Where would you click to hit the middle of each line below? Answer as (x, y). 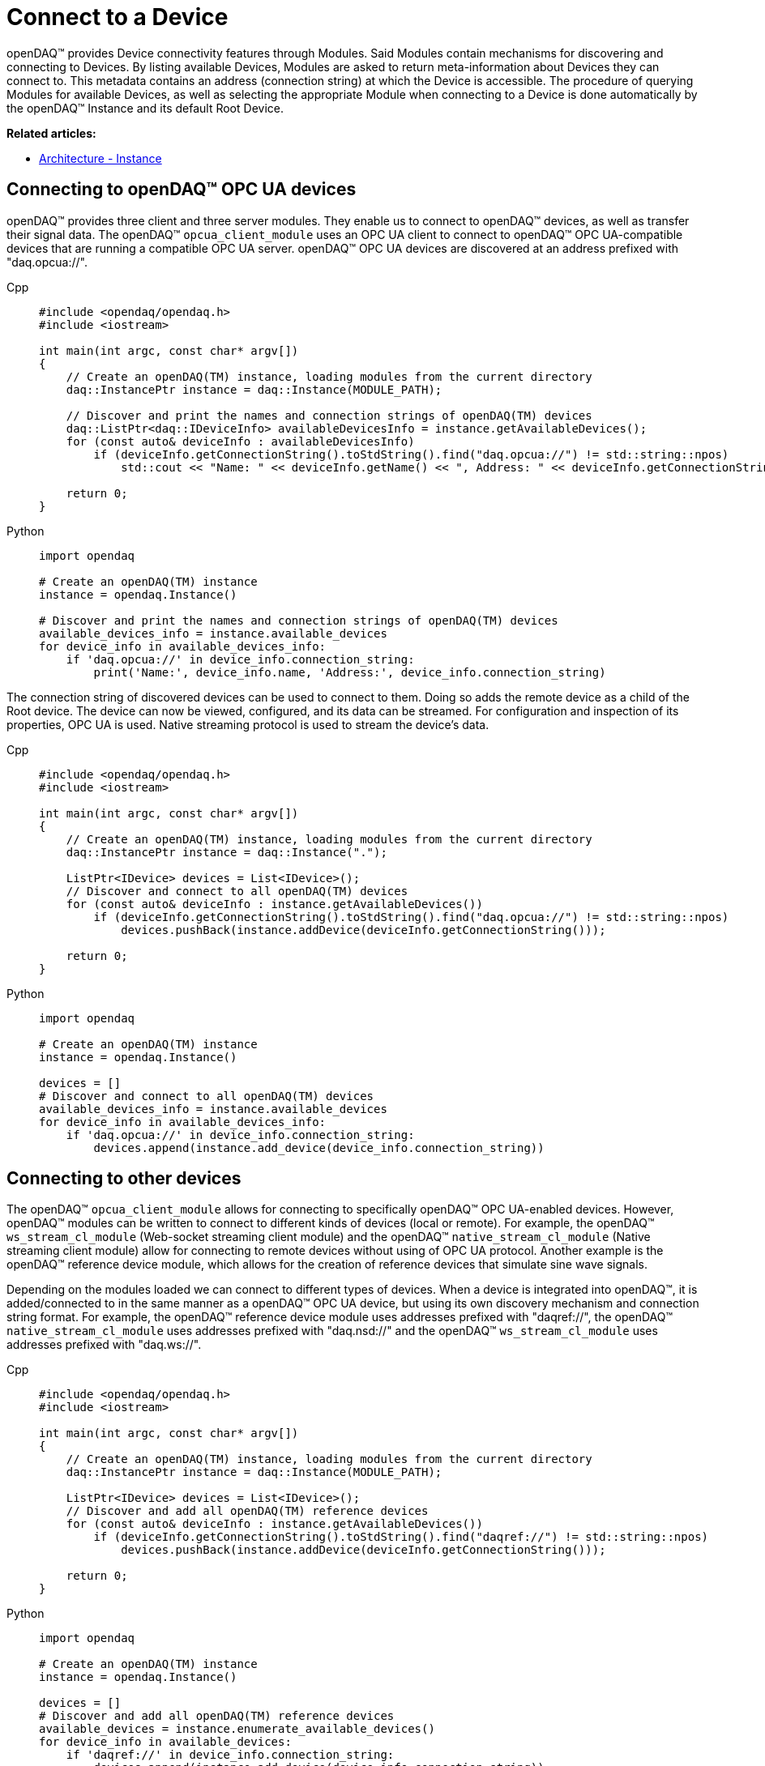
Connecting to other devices (124, 1179)
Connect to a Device (118, 17)
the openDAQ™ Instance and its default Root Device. (145, 108)
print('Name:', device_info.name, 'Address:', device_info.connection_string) (350, 672)
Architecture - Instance (100, 158)
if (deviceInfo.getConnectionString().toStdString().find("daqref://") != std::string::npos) (401, 1537)
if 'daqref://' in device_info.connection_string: (230, 1755)
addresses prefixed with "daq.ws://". (104, 1345)
